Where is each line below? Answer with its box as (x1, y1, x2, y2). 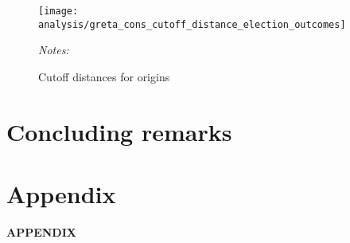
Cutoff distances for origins (38, 68, 170, 84)
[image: (38, 6, 79, 17)
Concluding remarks (6, 115, 232, 147)
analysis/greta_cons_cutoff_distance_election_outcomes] (38, 18, 346, 30)
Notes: (38, 41, 69, 58)
